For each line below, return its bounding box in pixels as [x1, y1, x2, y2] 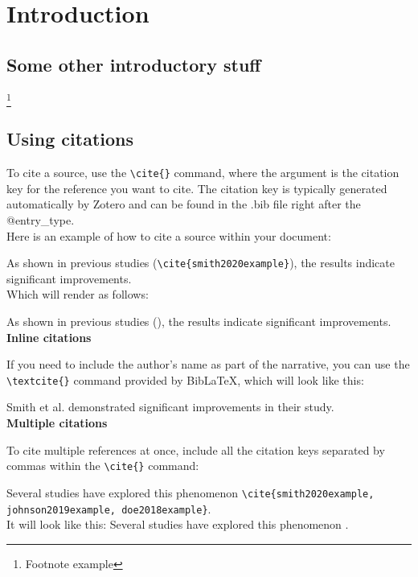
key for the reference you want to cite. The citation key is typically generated [6, 179, 387, 196]
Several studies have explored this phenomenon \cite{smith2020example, [6, 484, 375, 501]
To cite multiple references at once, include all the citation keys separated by [6, 441, 385, 458]
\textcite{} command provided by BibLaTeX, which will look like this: [6, 371, 364, 388]
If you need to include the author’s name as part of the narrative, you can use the [6, 356, 410, 373]
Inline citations [6, 328, 92, 345]
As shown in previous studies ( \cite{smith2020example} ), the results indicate [6, 254, 395, 271]
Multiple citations [6, 414, 108, 431]
